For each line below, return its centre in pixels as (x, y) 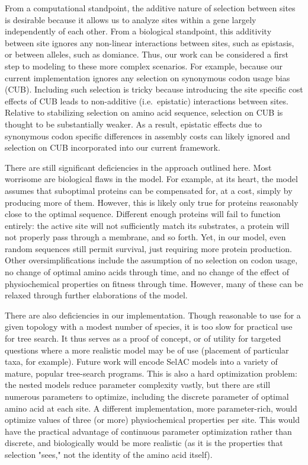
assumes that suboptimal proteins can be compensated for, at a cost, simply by (149, 190)
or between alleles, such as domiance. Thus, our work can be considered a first (147, 54)
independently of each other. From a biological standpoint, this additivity (138, 31)
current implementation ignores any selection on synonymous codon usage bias (147, 77)
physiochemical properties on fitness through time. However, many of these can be (154, 283)
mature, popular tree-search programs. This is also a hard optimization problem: (151, 373)
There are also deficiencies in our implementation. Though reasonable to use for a (153, 315)
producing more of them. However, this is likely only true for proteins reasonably (152, 202)
